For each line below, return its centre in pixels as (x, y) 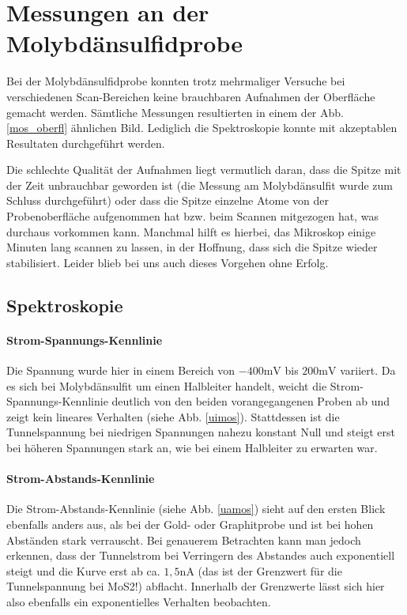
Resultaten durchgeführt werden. (86, 143)
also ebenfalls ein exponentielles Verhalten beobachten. (139, 601)
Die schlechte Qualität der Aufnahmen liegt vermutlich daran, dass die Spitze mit (204, 170)
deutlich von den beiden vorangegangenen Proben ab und (251, 401)
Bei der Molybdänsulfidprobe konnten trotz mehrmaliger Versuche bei (176, 81)
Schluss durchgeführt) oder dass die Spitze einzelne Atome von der (168, 200)
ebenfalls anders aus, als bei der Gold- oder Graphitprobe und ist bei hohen (190, 524)
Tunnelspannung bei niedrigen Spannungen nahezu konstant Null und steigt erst (201, 432)
